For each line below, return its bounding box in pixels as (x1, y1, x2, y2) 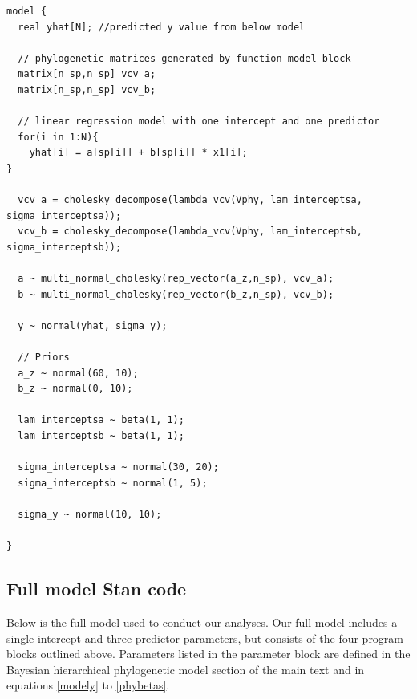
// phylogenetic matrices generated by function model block (18, 52, 351, 64)
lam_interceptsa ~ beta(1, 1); (18, 414, 184, 426)
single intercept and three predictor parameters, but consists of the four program (6, 629, 404, 646)
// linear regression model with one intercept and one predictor (18, 116, 380, 128)
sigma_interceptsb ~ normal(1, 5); (18, 477, 208, 489)
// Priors (18, 352, 70, 364)
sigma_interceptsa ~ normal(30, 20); (18, 461, 219, 473)
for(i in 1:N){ (18, 131, 99, 143)
